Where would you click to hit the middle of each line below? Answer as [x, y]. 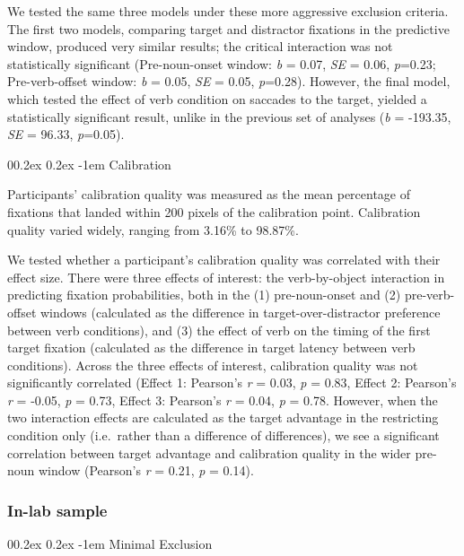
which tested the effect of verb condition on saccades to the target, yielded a [217, 98]
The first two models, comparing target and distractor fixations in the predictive [228, 28]
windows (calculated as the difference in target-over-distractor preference [241, 312]
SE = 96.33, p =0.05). [66, 134]
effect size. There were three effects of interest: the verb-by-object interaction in [226, 277]
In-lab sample [57, 510]
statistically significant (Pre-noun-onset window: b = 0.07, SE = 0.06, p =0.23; [222, 63]
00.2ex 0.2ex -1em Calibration [89, 164]
